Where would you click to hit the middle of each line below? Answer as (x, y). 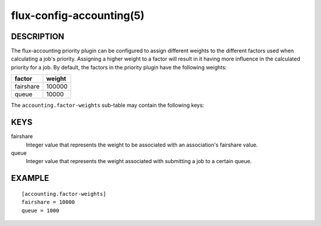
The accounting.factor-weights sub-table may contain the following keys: (108, 105)
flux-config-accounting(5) (78, 15)
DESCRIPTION (38, 36)
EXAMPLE (30, 178)
